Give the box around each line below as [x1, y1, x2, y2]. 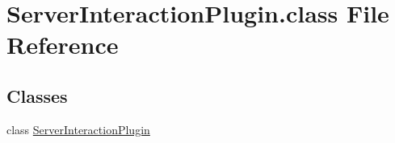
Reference [6, 28, 119, 61]
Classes [6, 83, 68, 108]
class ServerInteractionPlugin [6, 121, 150, 137]
